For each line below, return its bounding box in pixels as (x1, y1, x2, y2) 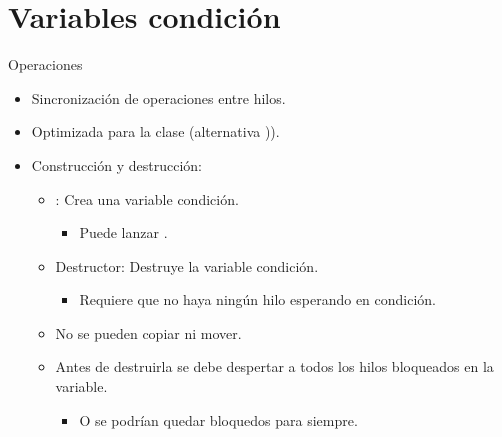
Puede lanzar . (79, 222, 168, 243)
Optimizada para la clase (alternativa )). (31, 121, 280, 142)
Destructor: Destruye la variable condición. (55, 255, 319, 276)
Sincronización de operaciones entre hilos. (31, 87, 286, 108)
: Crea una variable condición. (55, 188, 239, 209)
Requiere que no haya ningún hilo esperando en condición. (79, 289, 436, 310)
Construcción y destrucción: (31, 154, 202, 175)
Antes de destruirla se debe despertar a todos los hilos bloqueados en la (55, 356, 494, 377)
